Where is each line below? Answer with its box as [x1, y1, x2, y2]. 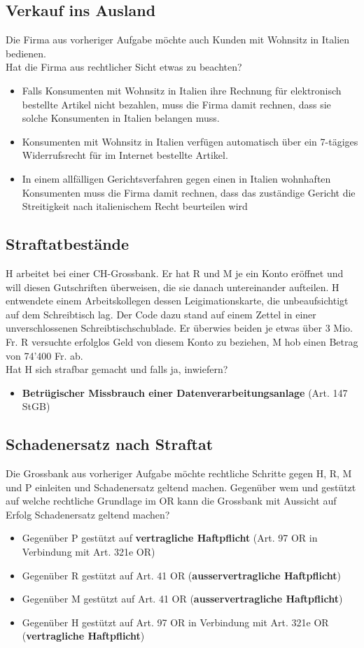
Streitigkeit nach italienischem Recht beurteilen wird [22, 199, 248, 213]
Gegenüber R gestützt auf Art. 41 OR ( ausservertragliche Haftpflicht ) [22, 568, 341, 582]
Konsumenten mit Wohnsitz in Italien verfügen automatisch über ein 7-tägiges [22, 134, 358, 148]
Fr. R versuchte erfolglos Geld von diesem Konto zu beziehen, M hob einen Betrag [6, 334, 358, 348]
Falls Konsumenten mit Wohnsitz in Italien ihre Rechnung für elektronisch [22, 83, 342, 97]
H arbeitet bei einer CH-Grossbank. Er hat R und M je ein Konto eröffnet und [6, 265, 344, 280]
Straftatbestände [6, 233, 129, 255]
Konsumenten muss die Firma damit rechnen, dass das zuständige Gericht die [22, 185, 356, 199]
